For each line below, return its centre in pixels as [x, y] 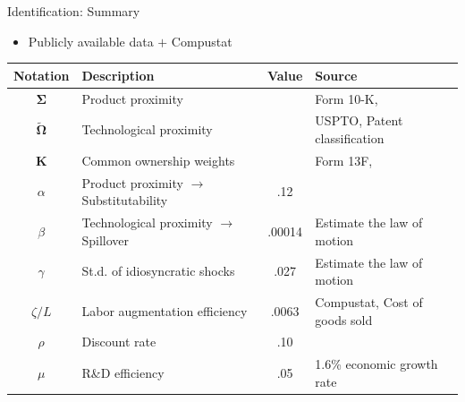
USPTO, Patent [359, 120]
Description [118, 75]
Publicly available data [91, 41]
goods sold [344, 319]
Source [336, 75]
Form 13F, [344, 160]
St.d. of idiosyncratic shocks [158, 271]
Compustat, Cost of [369, 301]
